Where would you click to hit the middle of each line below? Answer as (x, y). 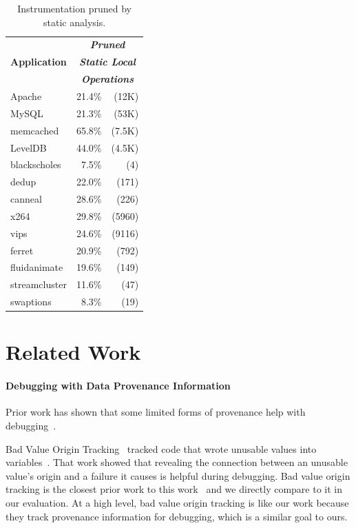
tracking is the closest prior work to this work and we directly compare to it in (174, 489)
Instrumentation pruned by (74, 8)
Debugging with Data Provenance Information (118, 386)
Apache (26, 95)
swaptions (31, 302)
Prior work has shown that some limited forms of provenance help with (156, 412)
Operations (107, 79)
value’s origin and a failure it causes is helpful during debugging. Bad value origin (178, 475)
